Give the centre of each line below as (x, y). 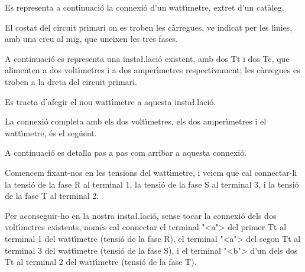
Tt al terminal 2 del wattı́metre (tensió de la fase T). (101, 262)
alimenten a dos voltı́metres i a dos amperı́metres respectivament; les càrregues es (152, 70)
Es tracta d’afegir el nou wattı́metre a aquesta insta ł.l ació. (111, 101)
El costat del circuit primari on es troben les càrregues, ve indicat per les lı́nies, (149, 27)
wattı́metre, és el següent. (51, 132)
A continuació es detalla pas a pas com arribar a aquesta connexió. (126, 153)
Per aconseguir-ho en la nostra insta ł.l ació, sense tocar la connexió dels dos (141, 215)
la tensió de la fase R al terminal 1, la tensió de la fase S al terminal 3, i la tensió (152, 184)
